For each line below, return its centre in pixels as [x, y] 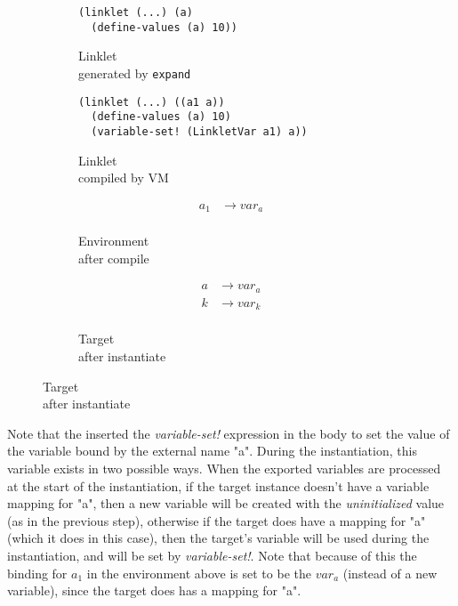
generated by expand [135, 73]
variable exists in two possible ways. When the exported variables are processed [224, 468]
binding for [37, 573]
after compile [114, 258]
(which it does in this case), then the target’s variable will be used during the [218, 538]
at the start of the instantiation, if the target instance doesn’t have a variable [218, 485]
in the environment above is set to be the [199, 573]
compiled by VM [124, 178]
